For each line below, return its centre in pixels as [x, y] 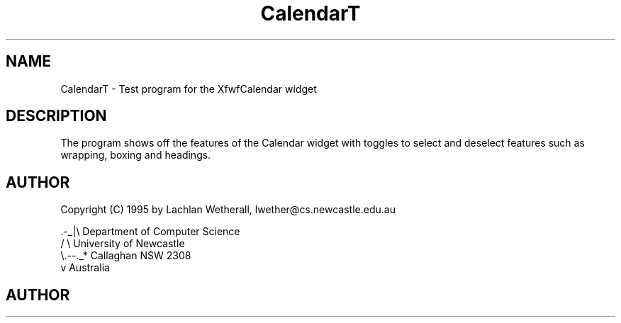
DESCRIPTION [56, 116]
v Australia [85, 268]
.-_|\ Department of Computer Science [150, 232]
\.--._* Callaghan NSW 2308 [126, 256]
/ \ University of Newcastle [123, 244]
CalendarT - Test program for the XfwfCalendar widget [189, 89]
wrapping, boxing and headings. [136, 155]
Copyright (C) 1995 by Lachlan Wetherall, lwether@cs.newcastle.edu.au [228, 210]
